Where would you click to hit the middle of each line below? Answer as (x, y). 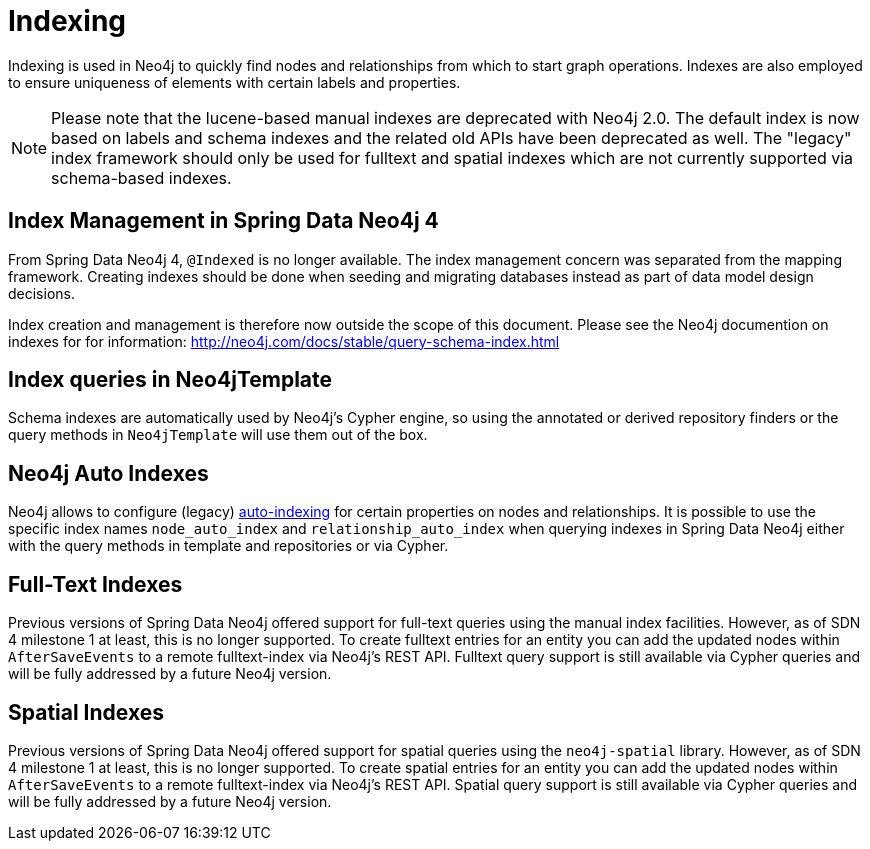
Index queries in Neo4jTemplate (170, 380)
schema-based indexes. (141, 177)
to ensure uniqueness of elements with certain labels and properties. (234, 82)
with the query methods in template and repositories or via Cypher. (228, 546)
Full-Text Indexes (95, 584)
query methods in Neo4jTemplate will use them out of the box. (218, 435)
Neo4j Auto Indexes (108, 473)
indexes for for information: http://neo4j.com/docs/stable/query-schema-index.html (284, 341)
